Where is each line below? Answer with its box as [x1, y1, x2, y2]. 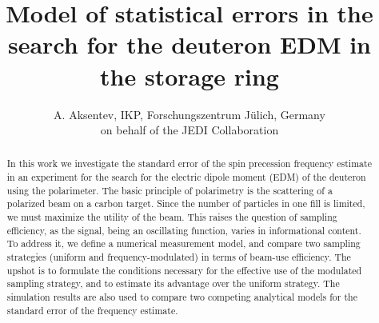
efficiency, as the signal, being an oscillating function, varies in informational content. [6, 223, 361, 237]
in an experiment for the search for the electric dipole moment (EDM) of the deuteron [6, 170, 366, 184]
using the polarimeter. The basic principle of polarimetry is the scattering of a [6, 183, 333, 197]
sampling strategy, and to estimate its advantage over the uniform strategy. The [6, 277, 340, 290]
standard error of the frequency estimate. [6, 303, 178, 317]
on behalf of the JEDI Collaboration [100, 122, 279, 138]
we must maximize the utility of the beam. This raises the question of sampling [6, 210, 337, 224]
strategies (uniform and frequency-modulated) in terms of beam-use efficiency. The [6, 250, 351, 264]
